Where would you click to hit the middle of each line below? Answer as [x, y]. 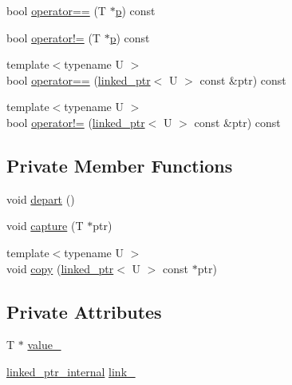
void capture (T [45, 226]
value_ [44, 345]
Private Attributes [84, 311]
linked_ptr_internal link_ [71, 371]
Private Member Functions [120, 165]
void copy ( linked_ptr [60, 268]
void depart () [41, 198]
